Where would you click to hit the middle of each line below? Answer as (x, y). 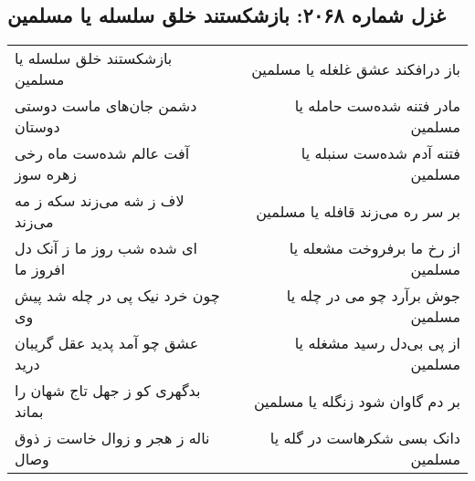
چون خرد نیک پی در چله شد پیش (117, 296)
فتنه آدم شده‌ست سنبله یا (380, 153)
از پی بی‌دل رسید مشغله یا (377, 343)
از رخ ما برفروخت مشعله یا (375, 248)
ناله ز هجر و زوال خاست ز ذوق (112, 438)
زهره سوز (46, 174)
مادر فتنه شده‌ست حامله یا (377, 106)
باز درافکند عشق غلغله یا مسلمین (356, 68)
